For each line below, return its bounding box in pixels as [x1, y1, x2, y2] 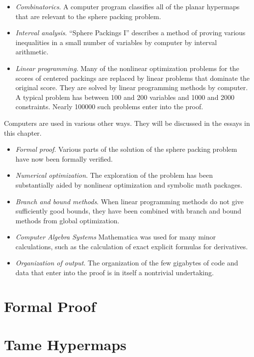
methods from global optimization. [15, 215, 120, 225]
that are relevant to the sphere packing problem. [15, 11, 161, 21]
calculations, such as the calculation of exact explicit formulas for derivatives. [15, 241, 248, 251]
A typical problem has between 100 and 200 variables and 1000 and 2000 [15, 92, 235, 102]
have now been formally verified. [15, 153, 113, 164]
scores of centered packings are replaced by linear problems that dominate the [15, 72, 250, 83]
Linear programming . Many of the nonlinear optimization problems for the [15, 63, 239, 73]
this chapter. [4, 127, 42, 138]
